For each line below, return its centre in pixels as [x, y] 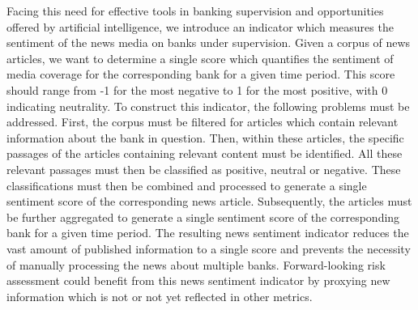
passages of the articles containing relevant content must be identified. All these [205, 153]
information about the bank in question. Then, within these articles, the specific [205, 137]
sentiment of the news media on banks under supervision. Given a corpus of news [209, 42]
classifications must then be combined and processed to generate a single [187, 185]
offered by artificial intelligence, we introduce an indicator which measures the [200, 26]
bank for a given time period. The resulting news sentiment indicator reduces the [208, 233]
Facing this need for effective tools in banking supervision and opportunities [195, 11]
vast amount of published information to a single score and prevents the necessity [209, 248]
